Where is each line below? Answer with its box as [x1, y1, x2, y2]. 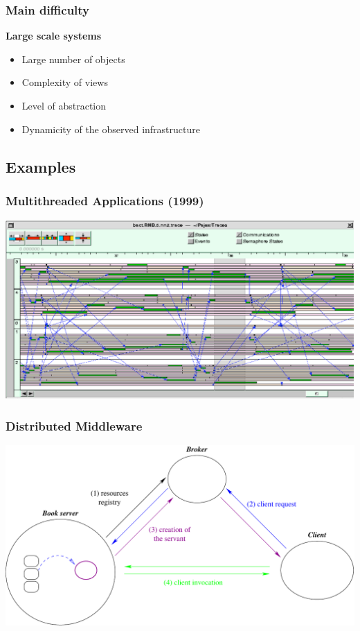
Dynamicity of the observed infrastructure [21, 121, 200, 136]
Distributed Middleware [6, 417, 143, 434]
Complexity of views [21, 75, 108, 89]
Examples [6, 155, 76, 177]
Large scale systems [6, 28, 102, 43]
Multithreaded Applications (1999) [6, 191, 204, 209]
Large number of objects [21, 51, 125, 66]
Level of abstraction [21, 98, 107, 112]
